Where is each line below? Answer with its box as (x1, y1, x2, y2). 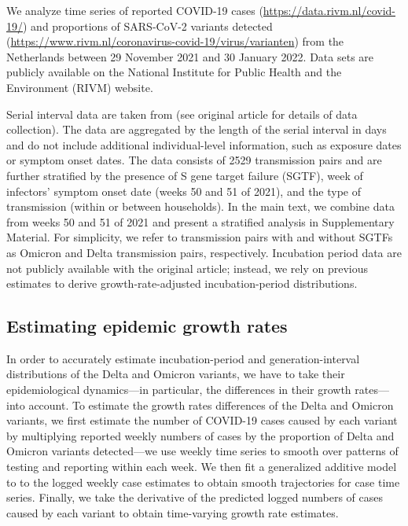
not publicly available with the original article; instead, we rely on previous (6, 259, 369, 276)
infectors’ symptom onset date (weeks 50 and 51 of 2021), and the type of (6, 182, 362, 199)
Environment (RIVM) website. (6, 79, 153, 95)
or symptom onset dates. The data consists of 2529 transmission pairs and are (6, 152, 382, 168)
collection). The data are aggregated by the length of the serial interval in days (6, 121, 387, 138)
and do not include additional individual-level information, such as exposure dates (6, 136, 402, 153)
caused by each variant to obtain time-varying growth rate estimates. (6, 504, 339, 520)
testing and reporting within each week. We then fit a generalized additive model (6, 458, 397, 475)
